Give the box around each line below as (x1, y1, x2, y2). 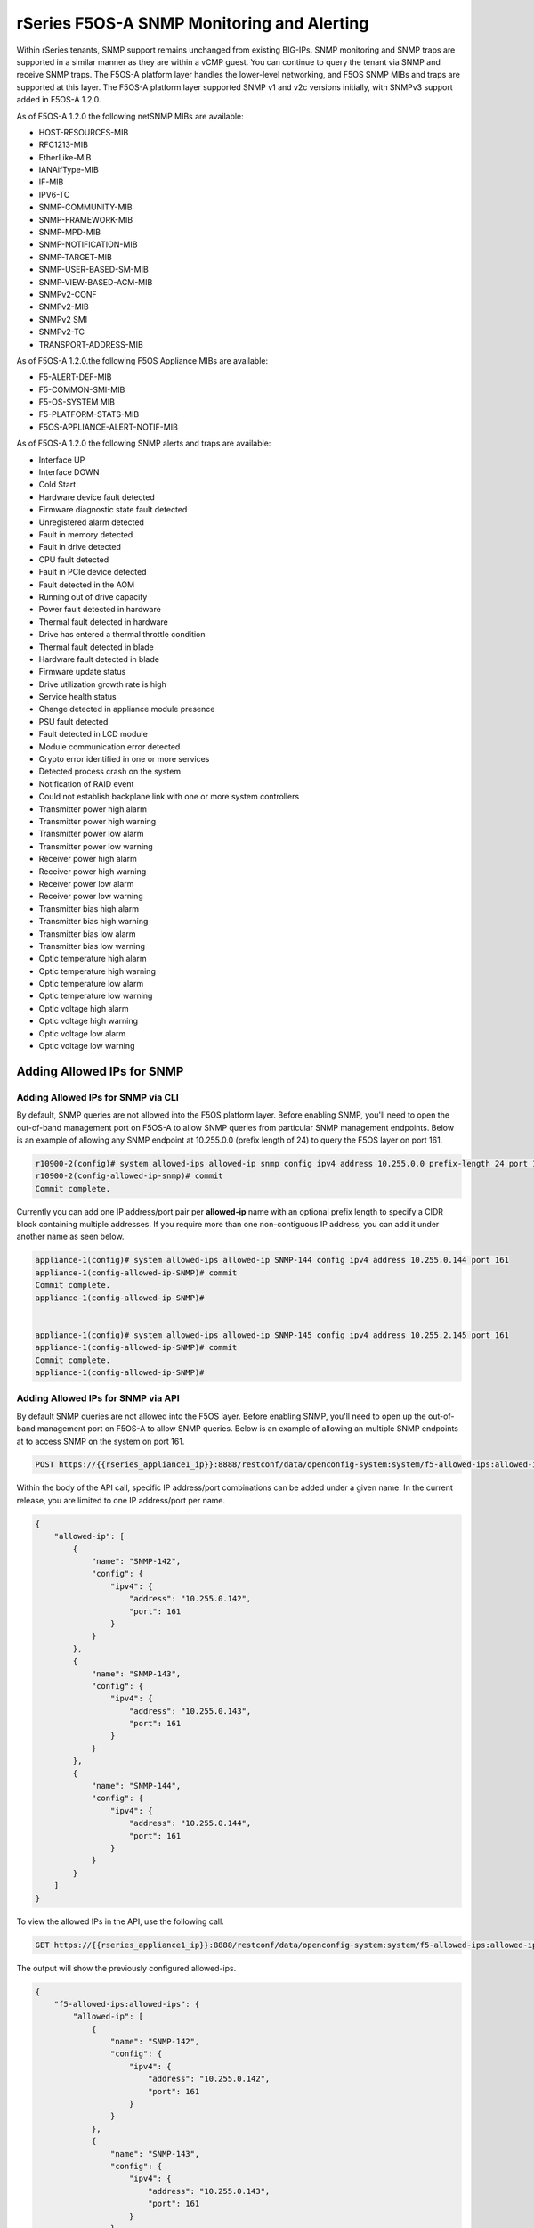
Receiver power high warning (38, 865, 147, 877)
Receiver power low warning (38, 891, 144, 902)
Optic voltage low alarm (38, 1028, 126, 1038)
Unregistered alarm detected (38, 517, 144, 528)
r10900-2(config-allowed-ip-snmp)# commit (35, 1171, 223, 1181)
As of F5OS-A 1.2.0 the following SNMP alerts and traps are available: (16, 438, 271, 449)
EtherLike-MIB (38, 152, 92, 162)
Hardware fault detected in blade (38, 653, 160, 664)
